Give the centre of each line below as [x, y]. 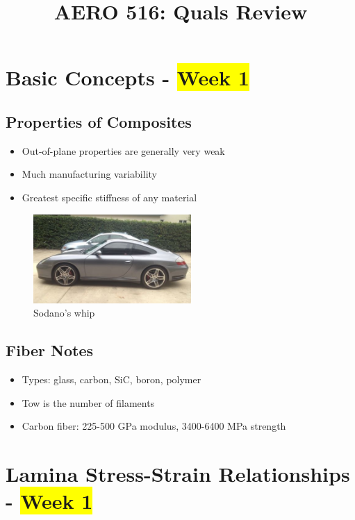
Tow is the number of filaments [88, 402]
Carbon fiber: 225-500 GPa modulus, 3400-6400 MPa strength [154, 426]
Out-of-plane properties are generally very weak [123, 150]
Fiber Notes [50, 350]
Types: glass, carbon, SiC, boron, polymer [112, 379]
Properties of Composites [99, 121]
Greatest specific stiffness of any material [109, 197]
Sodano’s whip [64, 313]
